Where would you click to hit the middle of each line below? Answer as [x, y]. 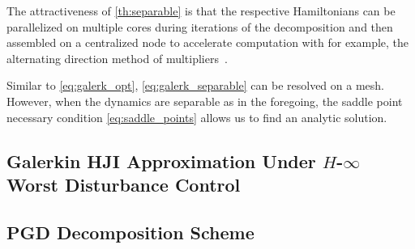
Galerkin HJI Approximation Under [161, 160]
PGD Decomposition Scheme [130, 232]
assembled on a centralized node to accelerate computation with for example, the [208, 42]
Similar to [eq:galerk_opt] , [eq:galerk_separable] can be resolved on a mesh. [195, 85]
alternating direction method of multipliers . [117, 58]
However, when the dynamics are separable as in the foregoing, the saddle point [205, 101]
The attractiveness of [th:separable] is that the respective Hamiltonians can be [201, 11]
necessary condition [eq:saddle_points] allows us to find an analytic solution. [197, 117]
